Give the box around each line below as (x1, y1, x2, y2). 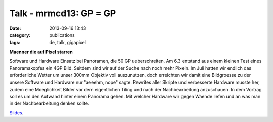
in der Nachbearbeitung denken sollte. (9, 100, 89, 106)
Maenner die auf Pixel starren (9, 49, 73, 55)
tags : (9, 39, 21, 46)
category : (9, 32, 31, 38)
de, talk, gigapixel (49, 39, 86, 46)
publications (49, 32, 75, 38)
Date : (9, 25, 21, 31)
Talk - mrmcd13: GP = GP (9, 8, 116, 19)
